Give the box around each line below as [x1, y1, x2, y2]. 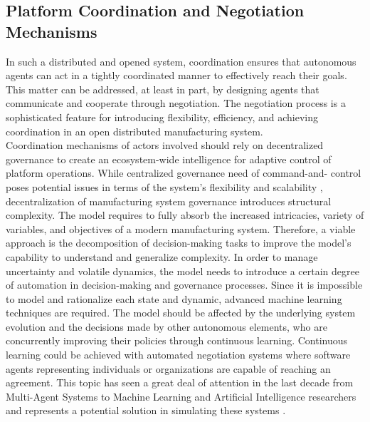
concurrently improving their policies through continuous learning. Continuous [6, 333, 348, 348]
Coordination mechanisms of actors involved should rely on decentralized [6, 138, 324, 153]
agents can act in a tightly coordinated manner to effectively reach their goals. [6, 68, 347, 83]
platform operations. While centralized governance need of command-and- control [6, 165, 361, 180]
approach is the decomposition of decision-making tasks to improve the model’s [6, 235, 351, 250]
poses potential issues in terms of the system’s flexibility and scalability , [6, 179, 323, 194]
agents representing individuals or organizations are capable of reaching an [6, 361, 331, 376]
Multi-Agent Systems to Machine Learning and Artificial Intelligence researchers [6, 388, 356, 403]
